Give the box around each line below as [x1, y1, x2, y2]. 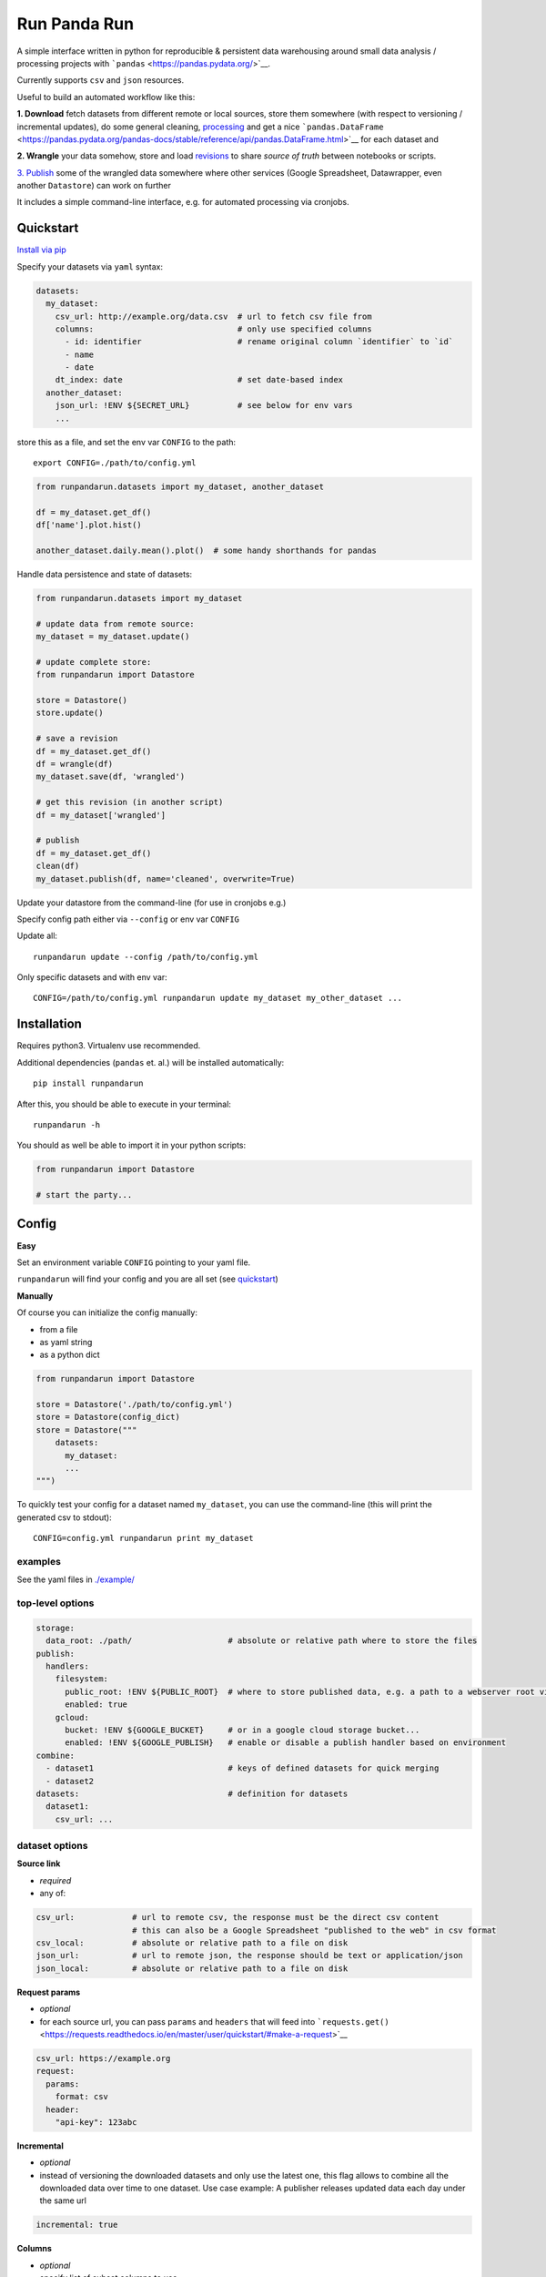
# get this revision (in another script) [35, 797, 224, 808]
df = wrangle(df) [35, 759, 114, 769]
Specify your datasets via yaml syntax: [16, 260, 164, 272]
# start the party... [35, 1190, 133, 1200]
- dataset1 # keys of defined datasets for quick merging [45, 1763, 440, 1773]
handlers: [45, 1661, 90, 1671]
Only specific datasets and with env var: [16, 972, 167, 983]
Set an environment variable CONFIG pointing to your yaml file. [16, 1257, 251, 1268]
